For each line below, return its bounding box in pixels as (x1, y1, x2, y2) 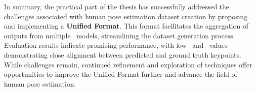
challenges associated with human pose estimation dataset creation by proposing (4, 11, 248, 21)
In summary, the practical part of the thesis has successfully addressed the (4, 1, 229, 11)
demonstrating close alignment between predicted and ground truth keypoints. (4, 49, 241, 60)
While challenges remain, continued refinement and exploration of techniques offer (4, 59, 252, 69)
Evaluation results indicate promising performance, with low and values (4, 40, 228, 50)
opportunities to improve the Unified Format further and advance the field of (4, 69, 237, 79)
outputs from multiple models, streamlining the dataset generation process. (4, 30, 235, 40)
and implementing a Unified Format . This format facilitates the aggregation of (4, 21, 249, 31)
